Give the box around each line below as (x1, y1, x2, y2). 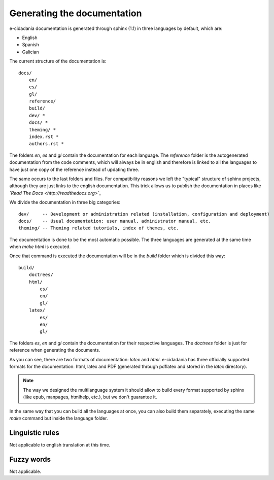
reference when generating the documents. (9, 347, 100, 353)
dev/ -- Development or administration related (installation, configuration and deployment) (18, 211, 270, 217)
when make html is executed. (9, 244, 71, 250)
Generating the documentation (9, 8, 142, 19)
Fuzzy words (9, 455, 51, 464)
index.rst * (28, 134, 59, 140)
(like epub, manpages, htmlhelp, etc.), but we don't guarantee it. (23, 394, 157, 400)
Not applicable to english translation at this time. (9, 441, 111, 448)
